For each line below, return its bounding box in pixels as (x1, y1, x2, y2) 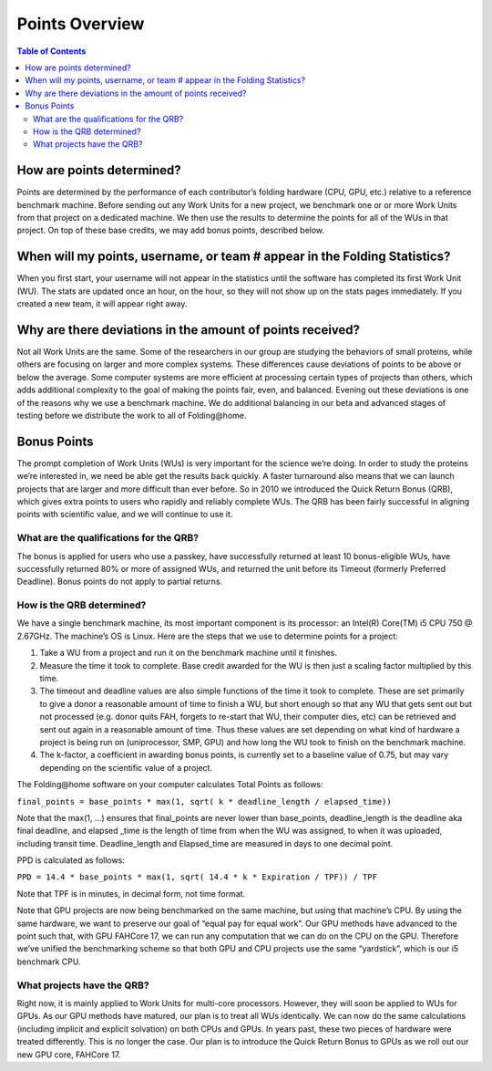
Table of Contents (16, 46, 87, 57)
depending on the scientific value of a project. (39, 762, 213, 773)
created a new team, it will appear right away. (16, 298, 188, 309)
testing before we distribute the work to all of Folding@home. (16, 410, 247, 421)
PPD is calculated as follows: (16, 855, 125, 866)
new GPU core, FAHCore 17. (16, 1049, 121, 1060)
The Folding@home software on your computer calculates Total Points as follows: (16, 779, 323, 790)
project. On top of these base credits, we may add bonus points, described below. (16, 224, 325, 236)
